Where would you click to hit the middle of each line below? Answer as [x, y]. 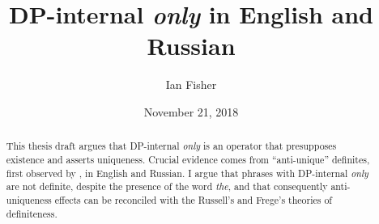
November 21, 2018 [191, 111]
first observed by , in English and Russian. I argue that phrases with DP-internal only [187, 173]
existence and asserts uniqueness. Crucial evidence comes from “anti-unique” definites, [188, 159]
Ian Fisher [191, 85]
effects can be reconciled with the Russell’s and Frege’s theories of [194, 199]
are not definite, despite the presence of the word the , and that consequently [167, 186]
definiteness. [32, 213]
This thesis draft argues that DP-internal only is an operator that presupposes [171, 146]
